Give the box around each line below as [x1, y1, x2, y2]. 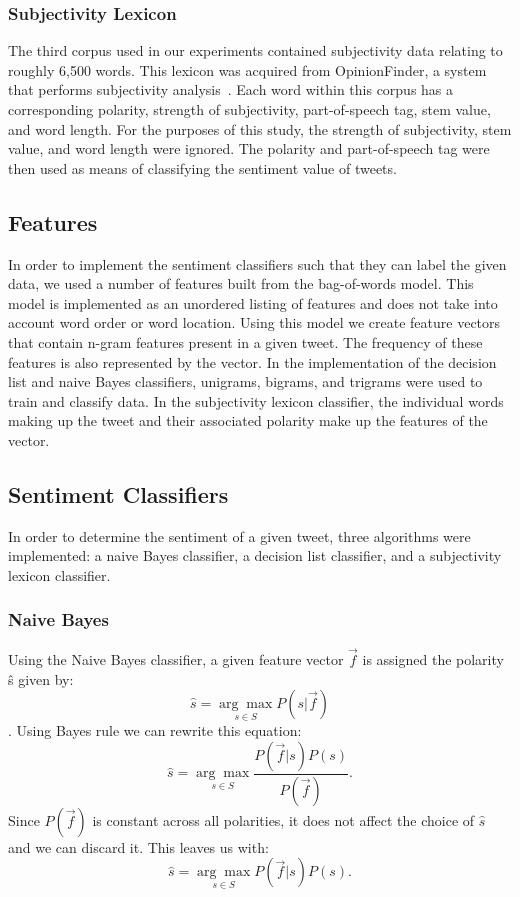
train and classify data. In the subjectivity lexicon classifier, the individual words [8, 390, 504, 411]
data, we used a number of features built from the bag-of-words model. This [8, 273, 474, 294]
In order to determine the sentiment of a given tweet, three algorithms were [8, 525, 471, 546]
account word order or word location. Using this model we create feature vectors [8, 312, 501, 333]
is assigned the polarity [362, 648, 504, 669]
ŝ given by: [8, 668, 74, 689]
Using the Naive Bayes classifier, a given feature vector [8, 648, 344, 669]
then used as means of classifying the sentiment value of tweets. [8, 157, 397, 178]
